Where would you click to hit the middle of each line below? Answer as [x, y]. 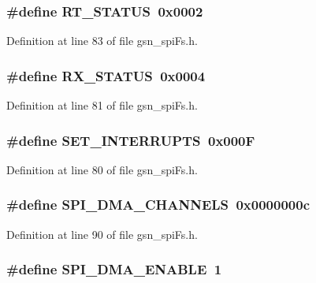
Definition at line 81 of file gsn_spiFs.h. [102, 105]
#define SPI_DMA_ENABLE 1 [114, 269]
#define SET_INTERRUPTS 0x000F [131, 140]
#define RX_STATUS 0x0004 [106, 75]
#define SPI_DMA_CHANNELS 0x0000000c [158, 205]
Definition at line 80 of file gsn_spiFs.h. [102, 169]
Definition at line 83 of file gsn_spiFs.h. [102, 41]
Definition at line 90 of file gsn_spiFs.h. [102, 234]
